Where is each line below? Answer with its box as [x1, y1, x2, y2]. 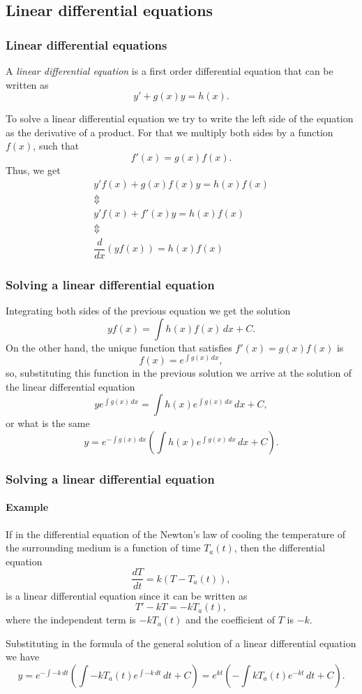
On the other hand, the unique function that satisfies [6, 340, 232, 354]
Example [6, 500, 49, 514]
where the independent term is [6, 612, 136, 627]
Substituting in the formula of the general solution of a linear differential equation [6, 635, 356, 650]
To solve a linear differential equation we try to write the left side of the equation [6, 111, 354, 126]
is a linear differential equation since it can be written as [6, 588, 248, 602]
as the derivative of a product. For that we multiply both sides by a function [6, 124, 333, 139]
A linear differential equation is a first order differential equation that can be [6, 64, 333, 78]
